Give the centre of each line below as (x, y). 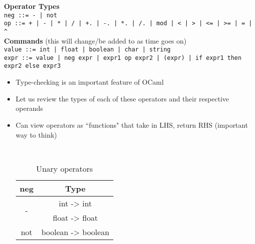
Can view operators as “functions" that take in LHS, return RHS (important (132, 124)
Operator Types (32, 6)
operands (29, 108)
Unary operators (64, 168)
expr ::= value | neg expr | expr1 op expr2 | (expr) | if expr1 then (123, 58)
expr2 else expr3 (32, 66)
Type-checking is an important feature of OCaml (90, 82)
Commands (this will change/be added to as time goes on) (95, 40)
